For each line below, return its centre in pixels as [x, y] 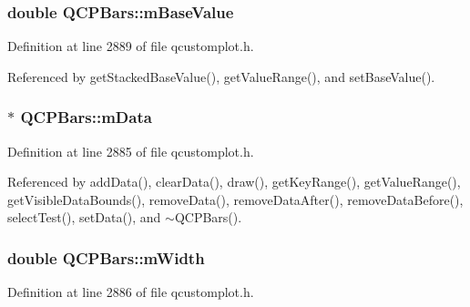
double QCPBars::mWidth [106, 257]
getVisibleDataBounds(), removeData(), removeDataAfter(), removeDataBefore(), [235, 199]
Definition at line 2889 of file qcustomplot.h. [131, 46]
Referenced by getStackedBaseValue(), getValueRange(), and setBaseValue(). [221, 76]
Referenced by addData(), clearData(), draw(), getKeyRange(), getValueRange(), [234, 182]
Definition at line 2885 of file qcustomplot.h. [131, 151]
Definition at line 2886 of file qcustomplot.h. [131, 292]
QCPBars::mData [86, 117]
